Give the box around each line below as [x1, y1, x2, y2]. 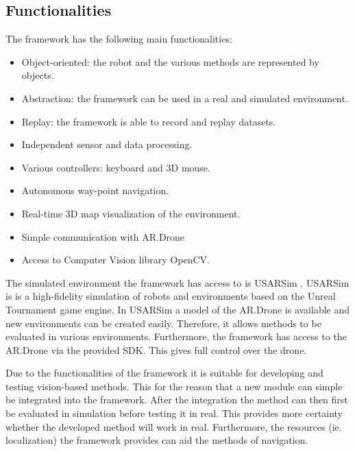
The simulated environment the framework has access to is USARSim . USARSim [5, 275, 350, 289]
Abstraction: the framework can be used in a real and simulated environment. [21, 91, 348, 105]
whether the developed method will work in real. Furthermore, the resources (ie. [5, 419, 342, 433]
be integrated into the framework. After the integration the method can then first [5, 392, 348, 407]
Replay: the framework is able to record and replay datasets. [21, 114, 276, 128]
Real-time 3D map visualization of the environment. [21, 206, 241, 220]
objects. [21, 68, 54, 82]
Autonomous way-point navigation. [21, 183, 169, 198]
